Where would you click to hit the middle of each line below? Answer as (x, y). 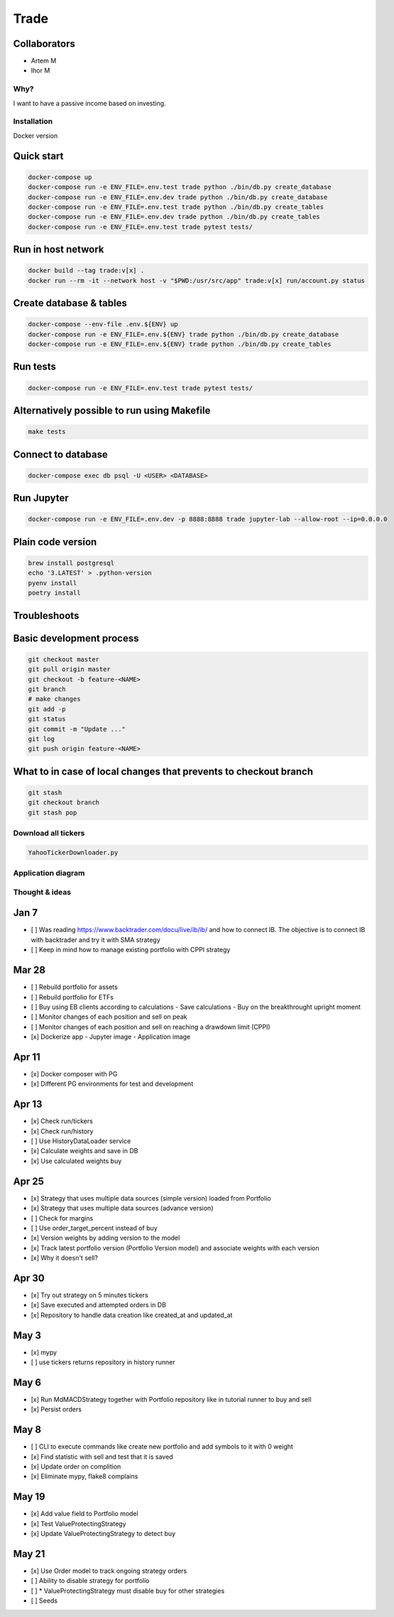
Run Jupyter (41, 498)
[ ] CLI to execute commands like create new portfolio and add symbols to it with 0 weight (162, 1446)
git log (41, 739)
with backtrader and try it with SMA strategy (96, 940)
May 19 (29, 1497)
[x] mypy (44, 1352)
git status (47, 719)
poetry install (54, 593)
